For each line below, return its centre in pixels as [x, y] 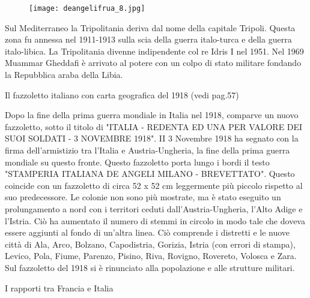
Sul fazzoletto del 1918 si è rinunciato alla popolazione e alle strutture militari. [150, 267]
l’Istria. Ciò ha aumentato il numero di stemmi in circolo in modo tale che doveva [155, 220]
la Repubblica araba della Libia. [64, 75]
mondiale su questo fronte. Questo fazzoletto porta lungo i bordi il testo [137, 162]
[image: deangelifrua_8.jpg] [87, 8]
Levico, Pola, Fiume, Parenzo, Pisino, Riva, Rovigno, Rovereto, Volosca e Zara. [151, 256]
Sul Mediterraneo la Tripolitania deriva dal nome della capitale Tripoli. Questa [150, 27]
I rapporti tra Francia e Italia [59, 288]
